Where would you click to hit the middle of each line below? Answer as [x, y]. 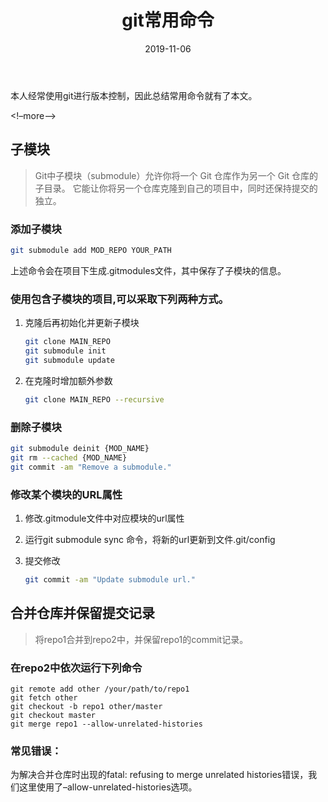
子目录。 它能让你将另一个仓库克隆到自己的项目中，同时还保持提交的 [176, 188]
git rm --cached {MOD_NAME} [69, 457]
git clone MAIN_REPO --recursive [94, 399]
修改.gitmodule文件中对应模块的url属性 [104, 518]
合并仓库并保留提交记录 [82, 613]
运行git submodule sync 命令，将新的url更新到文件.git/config [150, 539]
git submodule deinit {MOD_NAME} [80, 449]
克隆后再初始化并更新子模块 [82, 323]
